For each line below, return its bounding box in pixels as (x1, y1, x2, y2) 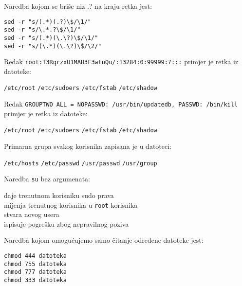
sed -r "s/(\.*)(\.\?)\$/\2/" (4, 42, 102, 50)
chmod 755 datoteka (4, 260, 67, 268)
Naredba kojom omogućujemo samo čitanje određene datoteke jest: (4, 235, 204, 245)
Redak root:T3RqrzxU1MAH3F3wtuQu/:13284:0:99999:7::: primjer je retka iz (4, 56, 239, 67)
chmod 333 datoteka (4, 276, 67, 284)
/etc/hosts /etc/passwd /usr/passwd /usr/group (4, 160, 157, 167)
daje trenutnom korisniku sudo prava (4, 190, 114, 200)
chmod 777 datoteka (4, 268, 67, 276)
